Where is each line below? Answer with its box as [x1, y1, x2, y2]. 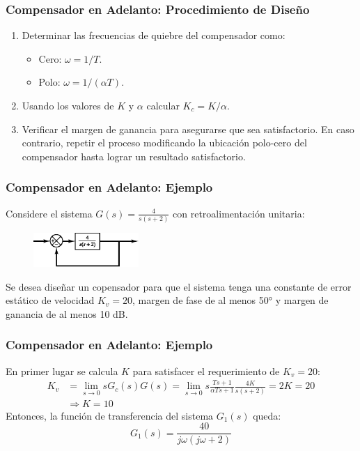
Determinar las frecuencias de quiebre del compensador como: [22, 28, 285, 43]
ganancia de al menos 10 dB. [6, 306, 128, 321]
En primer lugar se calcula [6, 363, 118, 378]
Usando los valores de [22, 98, 114, 112]
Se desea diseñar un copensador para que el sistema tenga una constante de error [6, 279, 352, 293]
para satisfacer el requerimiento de [132, 363, 280, 378]
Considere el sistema [6, 206, 93, 220]
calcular [146, 98, 180, 112]
